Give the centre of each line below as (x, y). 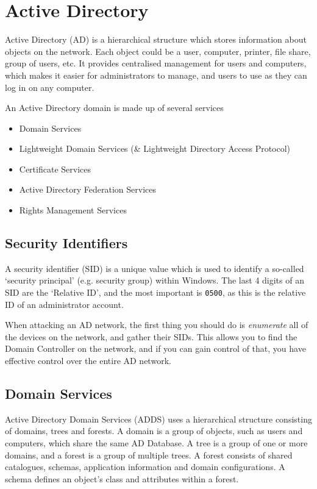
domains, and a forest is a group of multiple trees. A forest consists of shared (149, 455)
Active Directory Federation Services (88, 189)
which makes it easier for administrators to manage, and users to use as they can (156, 75)
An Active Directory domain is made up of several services (114, 108)
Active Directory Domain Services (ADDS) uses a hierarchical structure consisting (158, 419)
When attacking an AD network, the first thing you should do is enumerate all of (157, 325)
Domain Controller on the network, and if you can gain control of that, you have (155, 348)
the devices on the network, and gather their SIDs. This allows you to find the (151, 336)
